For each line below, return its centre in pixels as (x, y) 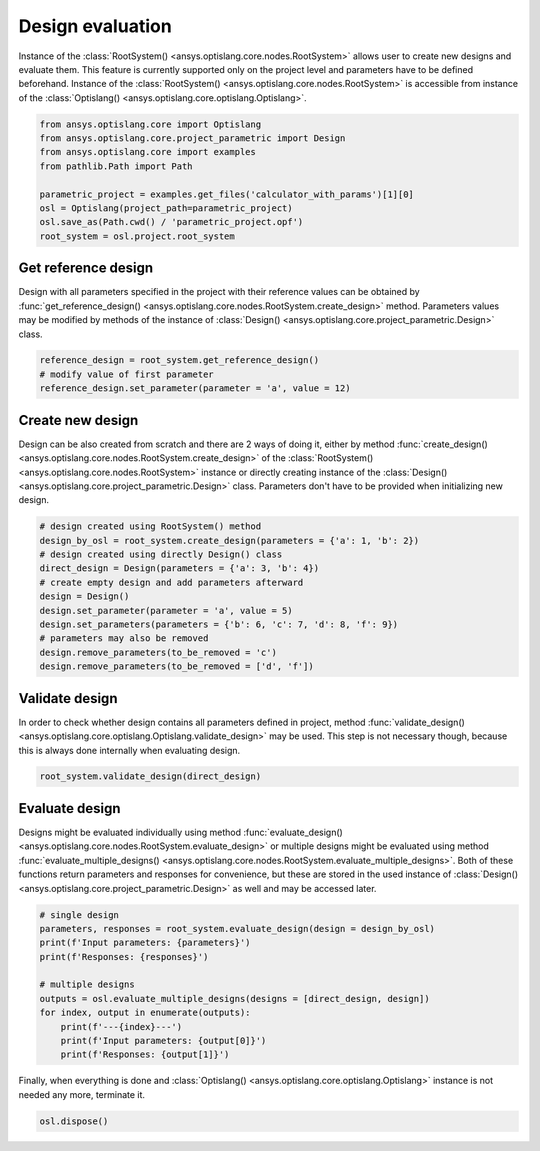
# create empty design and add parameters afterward (171, 582)
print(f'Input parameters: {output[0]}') (163, 1041)
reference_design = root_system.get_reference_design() (179, 360)
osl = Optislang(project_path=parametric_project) (166, 208)
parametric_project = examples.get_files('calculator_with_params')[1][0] (227, 194)
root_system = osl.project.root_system (137, 236)
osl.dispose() (74, 1121)
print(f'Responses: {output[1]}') (145, 1054)
